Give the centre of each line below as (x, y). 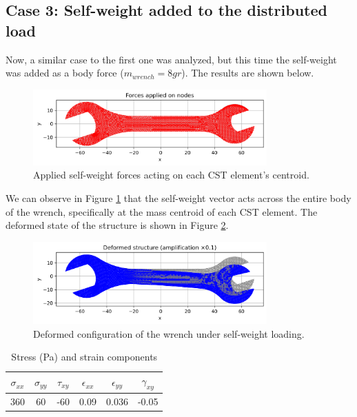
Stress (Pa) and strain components (84, 357)
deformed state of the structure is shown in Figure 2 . (117, 225)
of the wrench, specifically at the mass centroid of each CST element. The (162, 211)
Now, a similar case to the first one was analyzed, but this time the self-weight (171, 59)
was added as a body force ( (65, 73)
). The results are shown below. (248, 73)
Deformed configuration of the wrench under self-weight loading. (169, 333)
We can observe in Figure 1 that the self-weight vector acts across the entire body (178, 197)
